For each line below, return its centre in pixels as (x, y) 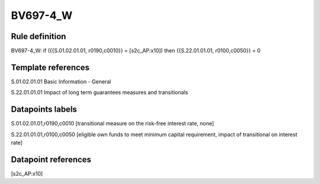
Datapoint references (51, 159)
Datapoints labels (44, 109)
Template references (50, 67)
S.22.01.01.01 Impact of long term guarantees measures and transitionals (100, 92)
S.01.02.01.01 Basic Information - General (61, 81)
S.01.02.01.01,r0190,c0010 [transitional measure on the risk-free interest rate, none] (113, 124)
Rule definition (39, 36)
